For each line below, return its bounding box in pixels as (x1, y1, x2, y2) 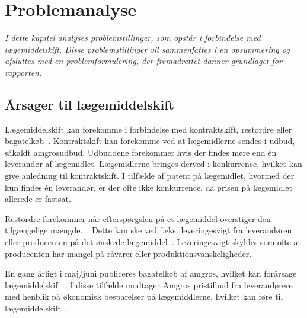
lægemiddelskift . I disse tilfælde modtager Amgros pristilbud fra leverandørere (5, 278, 293, 291)
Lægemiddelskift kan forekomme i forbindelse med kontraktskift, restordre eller (5, 123, 292, 135)
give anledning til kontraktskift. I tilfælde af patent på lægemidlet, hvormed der (5, 169, 295, 182)
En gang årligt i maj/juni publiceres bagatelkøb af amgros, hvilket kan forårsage (5, 267, 297, 280)
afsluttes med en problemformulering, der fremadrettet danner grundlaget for (5, 54, 282, 67)
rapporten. (5, 66, 42, 78)
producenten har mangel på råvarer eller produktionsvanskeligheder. (5, 247, 252, 259)
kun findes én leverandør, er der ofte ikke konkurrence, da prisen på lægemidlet (5, 181, 292, 193)
